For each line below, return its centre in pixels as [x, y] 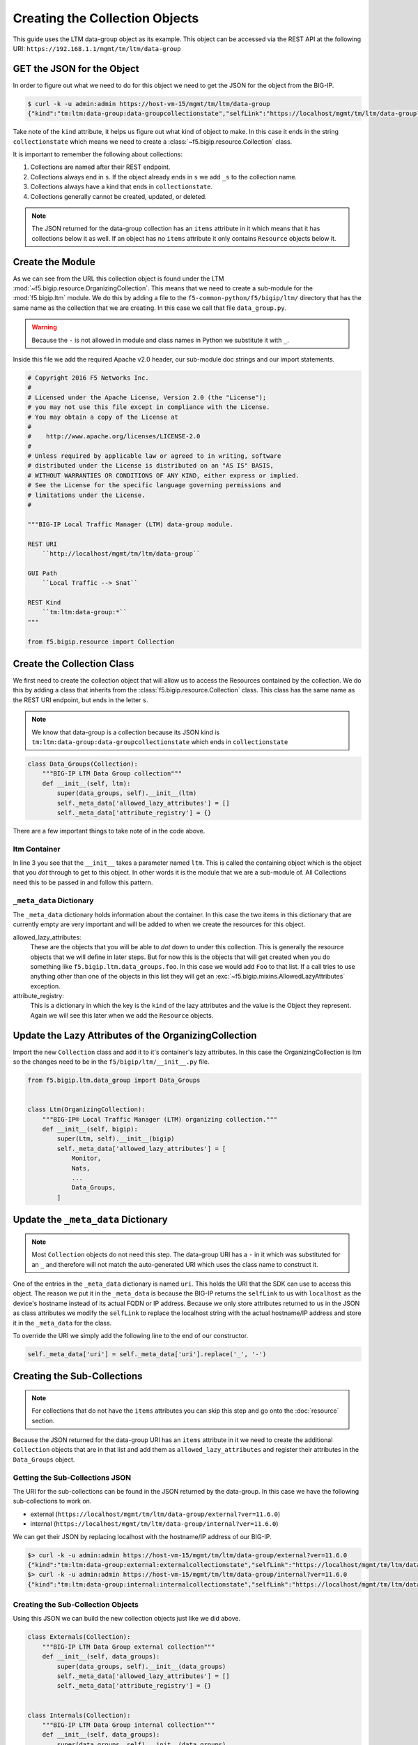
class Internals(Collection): [79, 1715]
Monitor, [86, 1158]
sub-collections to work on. [52, 1501]
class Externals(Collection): [79, 1637]
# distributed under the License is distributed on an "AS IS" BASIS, [151, 466]
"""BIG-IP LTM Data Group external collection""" [129, 1647]
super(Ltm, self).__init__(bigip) [116, 1139]
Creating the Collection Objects [106, 18]
